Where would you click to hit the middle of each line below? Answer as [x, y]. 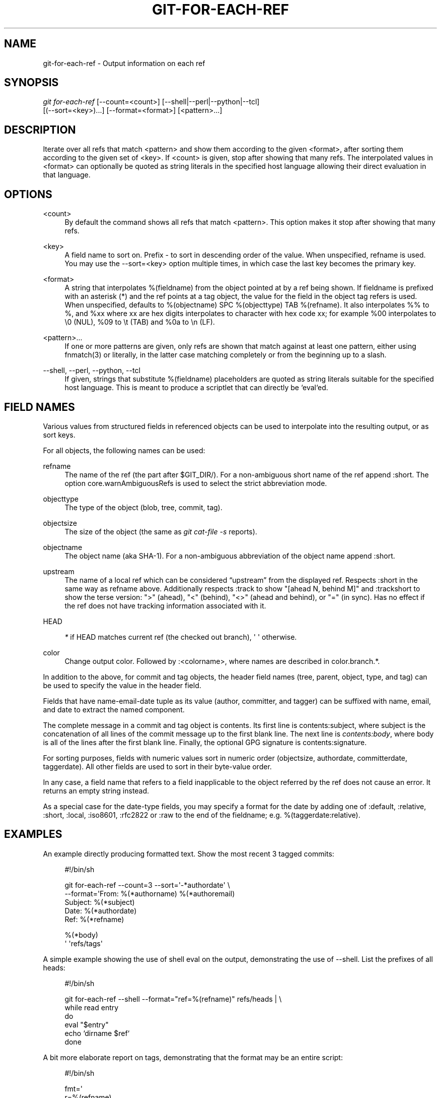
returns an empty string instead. [96, 790]
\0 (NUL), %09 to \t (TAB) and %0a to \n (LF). [140, 322]
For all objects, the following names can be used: [124, 450]
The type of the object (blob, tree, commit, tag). [143, 507]
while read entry [92, 1007]
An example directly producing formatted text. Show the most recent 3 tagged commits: [189, 853]
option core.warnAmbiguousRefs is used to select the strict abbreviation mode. [196, 483]
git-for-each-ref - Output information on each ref [124, 63]
